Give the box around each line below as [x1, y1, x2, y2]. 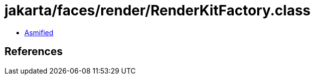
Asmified [24, 28, 54, 37]
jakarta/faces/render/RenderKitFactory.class [4, 2, 311, 19]
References [4, 45, 63, 58]
